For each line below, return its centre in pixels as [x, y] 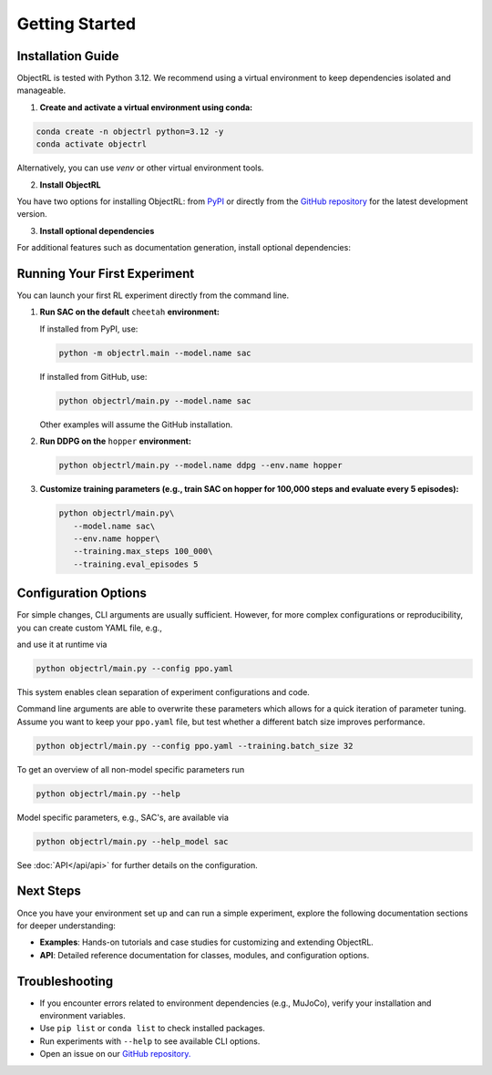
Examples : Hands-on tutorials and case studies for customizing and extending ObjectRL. [206, 942]
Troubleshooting [65, 981]
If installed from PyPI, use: [89, 329]
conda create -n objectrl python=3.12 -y [130, 131]
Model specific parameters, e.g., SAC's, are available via [123, 817]
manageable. [41, 90]
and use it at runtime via [62, 644]
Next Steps [49, 891]
